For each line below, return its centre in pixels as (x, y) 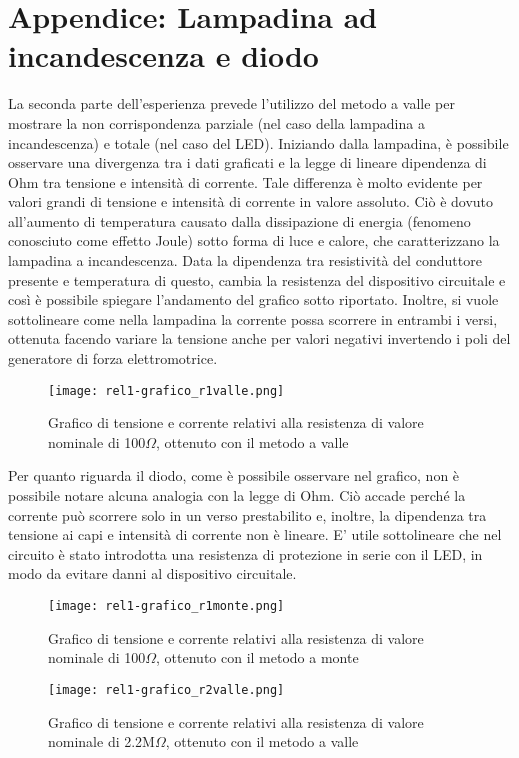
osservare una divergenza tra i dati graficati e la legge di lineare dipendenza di (247, 162)
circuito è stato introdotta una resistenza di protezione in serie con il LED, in (245, 553)
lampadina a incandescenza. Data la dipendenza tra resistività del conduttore (245, 260)
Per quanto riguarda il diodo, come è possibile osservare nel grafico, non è (234, 475)
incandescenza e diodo (163, 55)
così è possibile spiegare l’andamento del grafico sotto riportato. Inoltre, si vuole (253, 299)
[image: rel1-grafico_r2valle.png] (166, 689)
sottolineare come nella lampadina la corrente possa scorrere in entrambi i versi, (253, 318)
